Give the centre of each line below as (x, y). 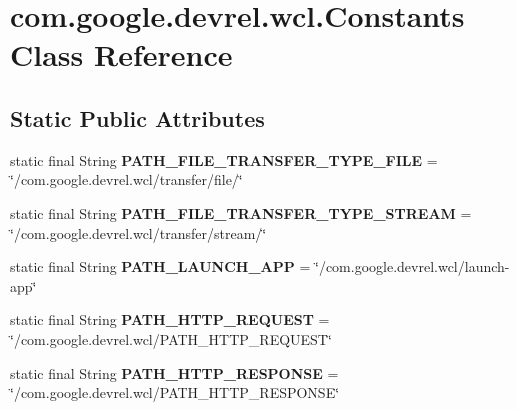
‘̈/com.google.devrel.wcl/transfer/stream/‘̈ (138, 232)
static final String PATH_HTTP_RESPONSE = (174, 372)
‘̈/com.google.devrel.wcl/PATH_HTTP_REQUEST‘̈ (171, 338)
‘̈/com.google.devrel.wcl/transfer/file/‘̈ (126, 179)
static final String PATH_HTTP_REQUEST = (170, 319)
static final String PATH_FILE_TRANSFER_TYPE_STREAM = (241, 212)
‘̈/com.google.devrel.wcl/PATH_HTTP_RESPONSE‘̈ (175, 392)
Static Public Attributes (137, 117)
